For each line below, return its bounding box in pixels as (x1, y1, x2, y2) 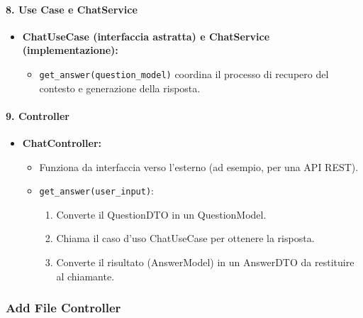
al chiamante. (56, 268, 115, 283)
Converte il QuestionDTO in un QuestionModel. (56, 207, 267, 221)
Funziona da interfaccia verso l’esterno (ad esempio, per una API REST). (39, 159, 359, 174)
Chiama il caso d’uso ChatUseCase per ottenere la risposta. (56, 231, 315, 246)
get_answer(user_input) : (39, 183, 154, 198)
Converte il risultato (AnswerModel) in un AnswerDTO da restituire (56, 255, 354, 270)
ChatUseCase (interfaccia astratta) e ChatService (22, 28, 270, 43)
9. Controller (6, 108, 69, 123)
